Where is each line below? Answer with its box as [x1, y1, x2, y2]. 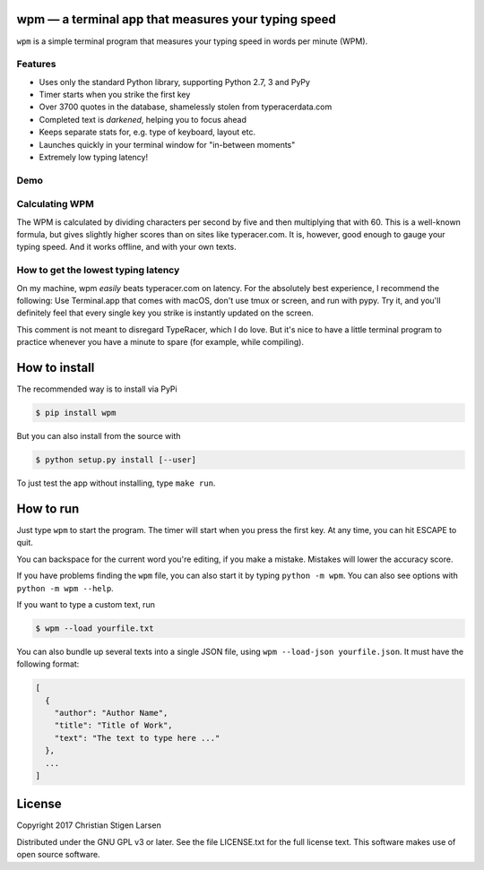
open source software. [16, 849, 100, 860]
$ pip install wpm [35, 408, 117, 418]
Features [16, 58, 56, 71]
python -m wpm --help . [16, 582, 114, 593]
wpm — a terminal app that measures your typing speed [16, 12, 336, 27]
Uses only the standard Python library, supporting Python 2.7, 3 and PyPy [39, 76, 311, 87]
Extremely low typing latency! [39, 152, 148, 162]
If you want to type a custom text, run [16, 599, 156, 609]
